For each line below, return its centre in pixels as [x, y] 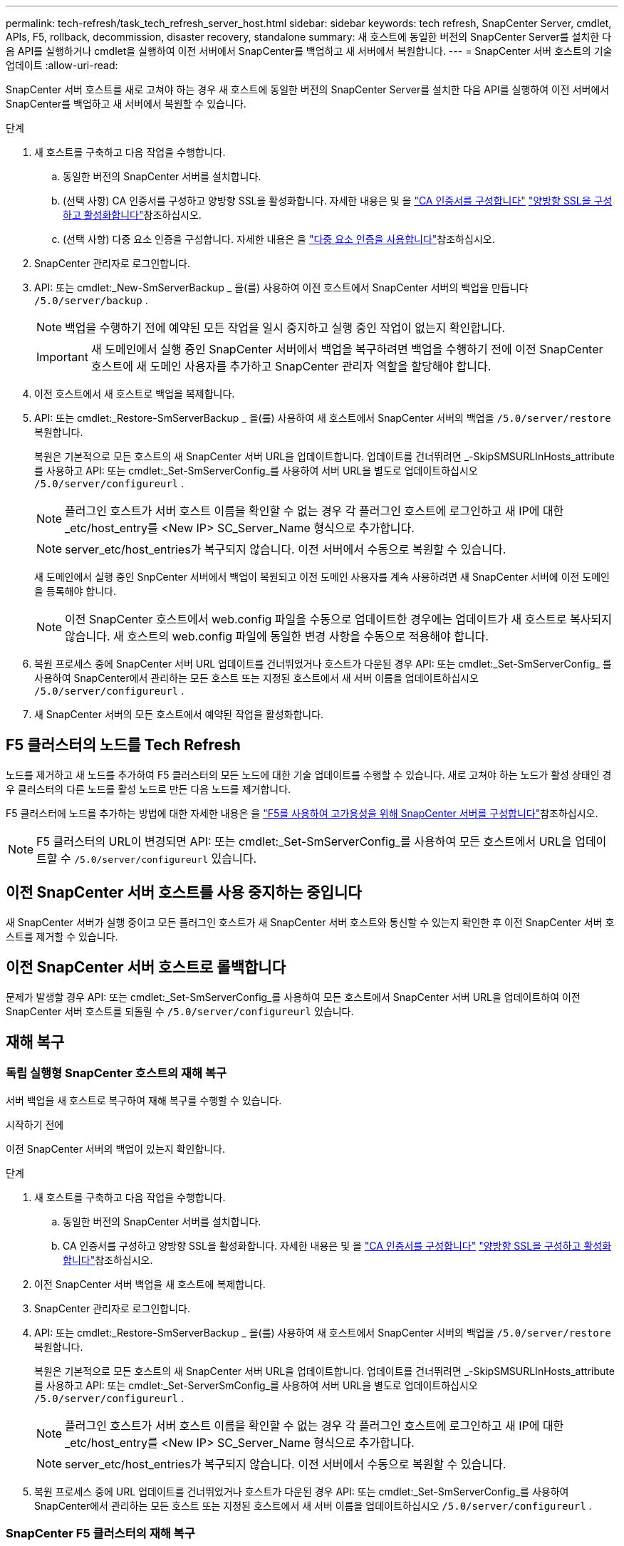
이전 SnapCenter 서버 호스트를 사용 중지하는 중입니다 [184, 893]
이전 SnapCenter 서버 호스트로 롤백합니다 [146, 967]
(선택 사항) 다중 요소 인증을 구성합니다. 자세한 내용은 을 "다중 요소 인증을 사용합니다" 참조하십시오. [279, 239]
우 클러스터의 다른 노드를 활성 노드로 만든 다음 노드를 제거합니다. [149, 789]
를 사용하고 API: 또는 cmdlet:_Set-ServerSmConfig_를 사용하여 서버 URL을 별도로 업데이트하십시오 [256, 1385]
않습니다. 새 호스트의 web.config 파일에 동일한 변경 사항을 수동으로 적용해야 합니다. [277, 636]
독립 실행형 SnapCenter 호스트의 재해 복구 [116, 1073]
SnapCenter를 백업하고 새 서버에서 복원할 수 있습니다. [126, 104]
